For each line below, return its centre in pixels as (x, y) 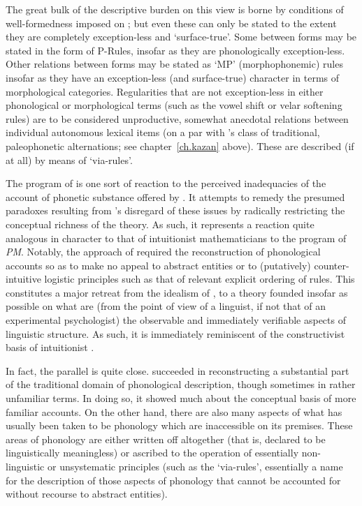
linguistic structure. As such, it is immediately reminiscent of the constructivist (175, 333)
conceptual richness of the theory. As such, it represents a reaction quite (160, 224)
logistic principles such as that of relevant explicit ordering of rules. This (200, 279)
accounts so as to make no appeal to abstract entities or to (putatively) (158, 265)
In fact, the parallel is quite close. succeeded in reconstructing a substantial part (178, 370)
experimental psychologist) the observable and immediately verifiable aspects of (176, 320)
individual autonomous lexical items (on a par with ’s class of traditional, (163, 132)
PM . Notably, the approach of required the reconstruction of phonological (163, 252)
